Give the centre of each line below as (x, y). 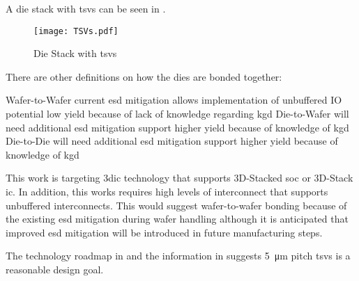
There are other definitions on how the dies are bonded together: (144, 76)
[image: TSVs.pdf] (76, 31)
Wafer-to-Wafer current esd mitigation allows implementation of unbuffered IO (174, 100)
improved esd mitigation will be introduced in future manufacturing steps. (164, 232)
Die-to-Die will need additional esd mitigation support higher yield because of (172, 141)
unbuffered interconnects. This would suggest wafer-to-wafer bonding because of (176, 205)
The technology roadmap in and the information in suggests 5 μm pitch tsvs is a (178, 256)
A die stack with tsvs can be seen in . (86, 8)
